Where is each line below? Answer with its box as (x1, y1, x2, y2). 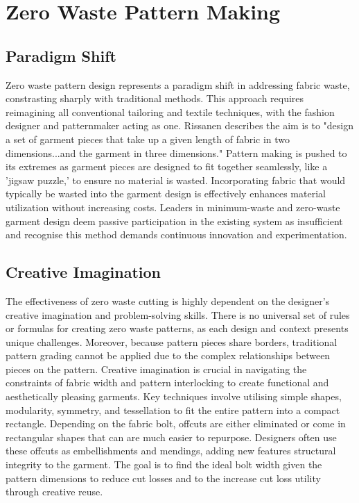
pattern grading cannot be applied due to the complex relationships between (6, 348, 331, 363)
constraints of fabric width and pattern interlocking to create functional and (6, 375, 329, 390)
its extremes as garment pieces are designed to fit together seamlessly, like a (6, 159, 328, 174)
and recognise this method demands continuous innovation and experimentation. (6, 227, 347, 242)
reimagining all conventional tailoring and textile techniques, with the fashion (6, 104, 335, 119)
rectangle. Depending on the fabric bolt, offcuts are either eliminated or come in (6, 416, 346, 431)
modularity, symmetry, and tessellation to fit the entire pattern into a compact (6, 402, 340, 417)
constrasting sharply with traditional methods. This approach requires (6, 91, 304, 106)
